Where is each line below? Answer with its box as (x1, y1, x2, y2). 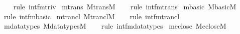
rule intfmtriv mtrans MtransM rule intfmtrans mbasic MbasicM (13, 1, 236, 11)
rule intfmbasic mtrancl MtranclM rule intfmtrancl (4, 11, 180, 21)
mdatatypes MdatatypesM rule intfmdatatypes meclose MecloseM (4, 21, 226, 31)
